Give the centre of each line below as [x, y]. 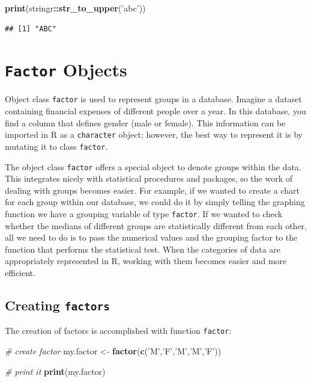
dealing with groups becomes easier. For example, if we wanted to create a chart [152, 190]
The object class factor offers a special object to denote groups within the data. [153, 166]
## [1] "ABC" [31, 29]
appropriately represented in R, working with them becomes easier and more [146, 261]
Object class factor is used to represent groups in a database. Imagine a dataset [153, 99]
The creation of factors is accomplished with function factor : [118, 331]
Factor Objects [66, 69]
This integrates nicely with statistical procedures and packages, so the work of [149, 178]
